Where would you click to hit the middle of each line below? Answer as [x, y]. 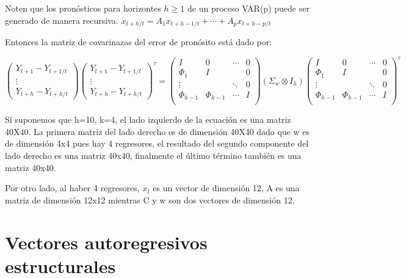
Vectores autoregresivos [106, 242]
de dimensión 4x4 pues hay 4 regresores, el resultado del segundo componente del [157, 143]
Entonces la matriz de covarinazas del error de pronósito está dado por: [139, 42]
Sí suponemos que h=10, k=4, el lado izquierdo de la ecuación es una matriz [148, 119]
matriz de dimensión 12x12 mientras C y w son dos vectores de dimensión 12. [150, 199]
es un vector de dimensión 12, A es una [226, 188]
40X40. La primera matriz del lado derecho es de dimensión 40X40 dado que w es [158, 131]
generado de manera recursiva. [62, 20]
